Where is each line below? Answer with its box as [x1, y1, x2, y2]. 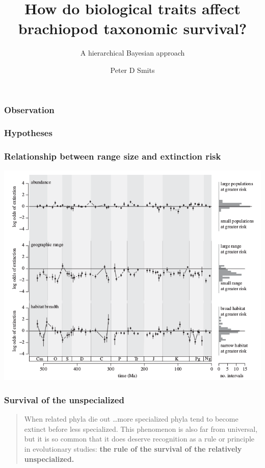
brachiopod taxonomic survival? [18, 18, 247, 39]
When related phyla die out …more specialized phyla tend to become [24, 413, 238, 424]
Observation [4, 103, 55, 116]
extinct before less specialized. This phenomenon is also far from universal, [24, 423, 258, 434]
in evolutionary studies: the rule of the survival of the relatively [24, 444, 242, 454]
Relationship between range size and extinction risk [4, 150, 221, 163]
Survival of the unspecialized [4, 393, 124, 406]
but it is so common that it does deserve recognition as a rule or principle [24, 433, 255, 444]
